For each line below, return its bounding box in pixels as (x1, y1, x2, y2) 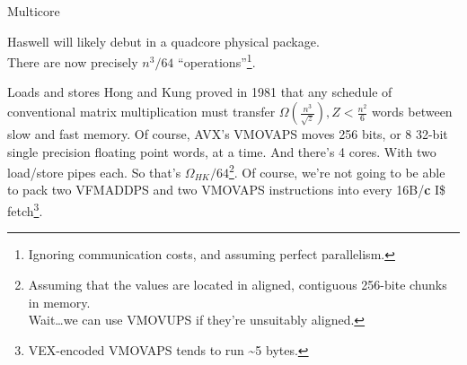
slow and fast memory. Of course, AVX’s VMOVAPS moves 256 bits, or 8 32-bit (7, 125, 448, 143)
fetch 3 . (7, 199, 43, 220)
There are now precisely (7, 52, 138, 71)
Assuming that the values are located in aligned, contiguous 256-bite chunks (28, 274, 447, 293)
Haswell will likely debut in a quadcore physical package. (7, 31, 320, 50)
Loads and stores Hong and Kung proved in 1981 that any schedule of (7, 83, 392, 101)
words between (372, 102, 453, 121)
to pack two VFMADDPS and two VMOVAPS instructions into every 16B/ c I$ (7, 180, 446, 199)
